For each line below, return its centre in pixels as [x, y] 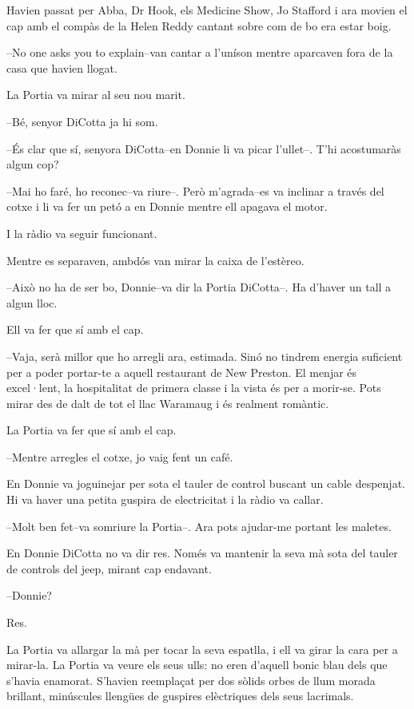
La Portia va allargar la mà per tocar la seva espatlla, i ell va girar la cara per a [202, 649]
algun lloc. [32, 302]
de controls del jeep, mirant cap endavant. [109, 568]
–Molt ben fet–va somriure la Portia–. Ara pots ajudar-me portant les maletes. [199, 526]
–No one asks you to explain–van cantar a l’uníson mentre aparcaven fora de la [200, 52]
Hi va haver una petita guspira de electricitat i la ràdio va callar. [165, 499]
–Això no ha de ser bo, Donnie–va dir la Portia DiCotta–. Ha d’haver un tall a [199, 287]
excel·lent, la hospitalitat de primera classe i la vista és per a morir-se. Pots [194, 388]
